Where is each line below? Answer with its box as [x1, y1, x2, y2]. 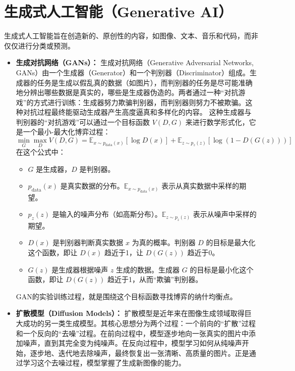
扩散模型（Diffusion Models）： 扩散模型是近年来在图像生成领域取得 [16, 308, 245, 318]
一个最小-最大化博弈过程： [23, 126, 110, 137]
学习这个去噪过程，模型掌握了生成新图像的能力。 [23, 357, 186, 368]
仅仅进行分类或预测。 [4, 40, 75, 51]
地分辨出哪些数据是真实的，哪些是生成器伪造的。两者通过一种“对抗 [16, 87, 239, 98]
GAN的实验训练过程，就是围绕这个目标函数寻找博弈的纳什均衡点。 [16, 291, 237, 301]
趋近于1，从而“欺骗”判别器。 [107, 274, 203, 285]
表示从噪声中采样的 [193, 209, 257, 219]
